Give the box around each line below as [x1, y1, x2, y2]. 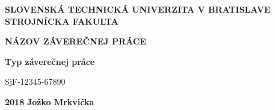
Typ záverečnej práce [5, 55, 95, 67]
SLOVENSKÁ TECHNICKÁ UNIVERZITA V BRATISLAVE [5, 3, 271, 15]
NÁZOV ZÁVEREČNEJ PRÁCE [5, 35, 146, 47]
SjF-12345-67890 [5, 75, 66, 88]
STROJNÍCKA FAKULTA [5, 14, 119, 27]
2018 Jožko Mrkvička [5, 95, 94, 108]
